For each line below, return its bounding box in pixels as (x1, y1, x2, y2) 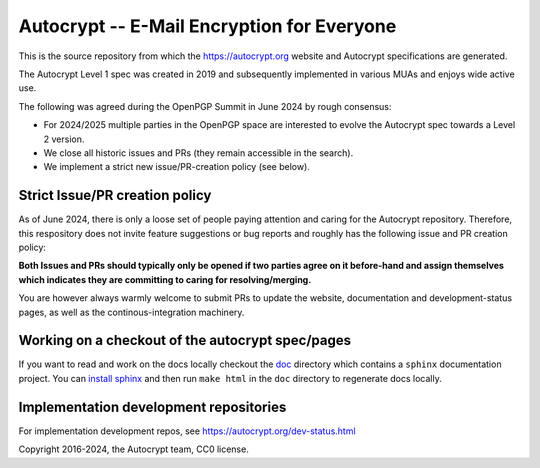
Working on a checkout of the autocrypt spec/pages (18, 332, 352, 349)
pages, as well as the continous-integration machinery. (18, 306, 245, 318)
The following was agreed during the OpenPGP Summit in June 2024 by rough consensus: (18, 100, 392, 112)
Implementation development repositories (18, 398, 287, 415)
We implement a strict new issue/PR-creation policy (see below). (43, 161, 310, 173)
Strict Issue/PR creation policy (18, 187, 212, 204)
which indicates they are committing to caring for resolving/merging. (18, 273, 312, 285)
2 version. (43, 133, 85, 145)
